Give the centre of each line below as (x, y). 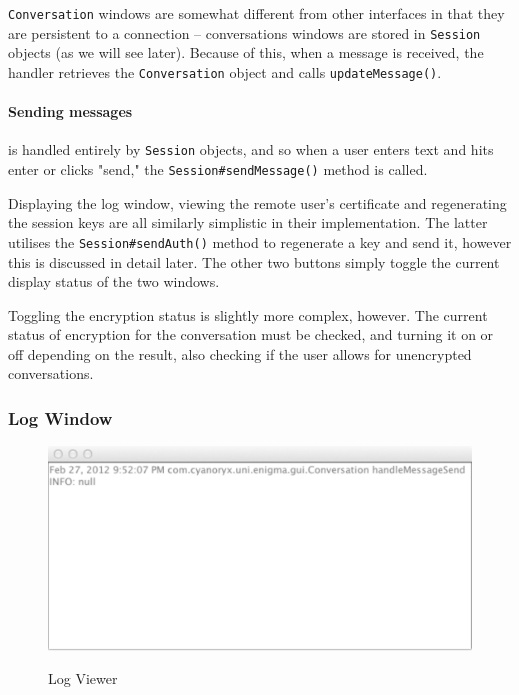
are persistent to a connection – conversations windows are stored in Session (244, 32)
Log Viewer (83, 678)
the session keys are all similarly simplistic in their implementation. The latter (248, 222)
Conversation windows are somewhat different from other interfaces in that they (256, 13)
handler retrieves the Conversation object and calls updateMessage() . (225, 71)
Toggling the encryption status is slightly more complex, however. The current (248, 314)
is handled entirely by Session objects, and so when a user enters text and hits (251, 149)
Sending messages (70, 111)
